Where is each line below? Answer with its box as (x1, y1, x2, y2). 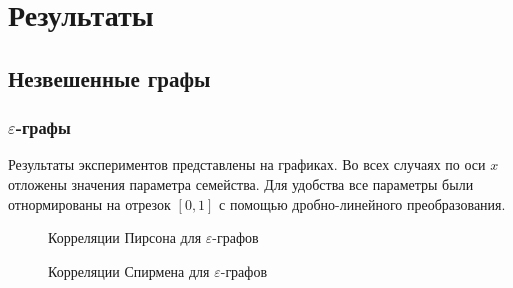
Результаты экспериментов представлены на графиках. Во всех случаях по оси (8, 154, 486, 175)
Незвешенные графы (8, 62, 211, 93)
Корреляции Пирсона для (48, 227, 202, 248)
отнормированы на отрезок (8, 193, 171, 214)
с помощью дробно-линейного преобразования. (219, 193, 506, 214)
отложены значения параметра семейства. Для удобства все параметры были (8, 173, 474, 194)
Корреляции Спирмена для (48, 260, 210, 281)
